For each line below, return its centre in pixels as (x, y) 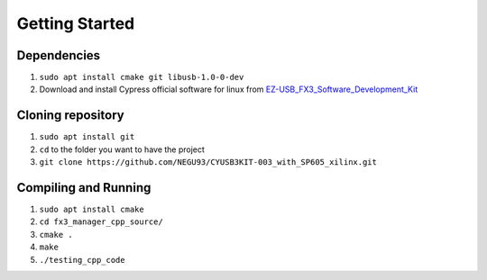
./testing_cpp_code (82, 260)
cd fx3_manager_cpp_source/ (101, 222)
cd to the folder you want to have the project (122, 149)
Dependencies (59, 55)
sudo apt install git (87, 137)
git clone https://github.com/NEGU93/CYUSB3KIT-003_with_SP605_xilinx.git (208, 163)
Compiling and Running (84, 188)
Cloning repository (71, 116)
